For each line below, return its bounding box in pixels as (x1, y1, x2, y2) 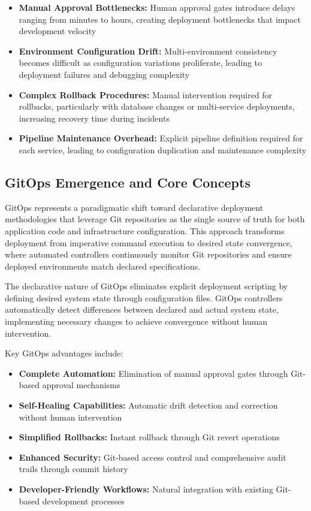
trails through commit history (19, 462, 128, 475)
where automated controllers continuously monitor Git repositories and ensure (5, 248, 292, 261)
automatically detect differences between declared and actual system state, (5, 303, 279, 316)
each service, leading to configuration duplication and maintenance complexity (19, 143, 307, 156)
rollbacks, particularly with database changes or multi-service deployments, (19, 100, 295, 113)
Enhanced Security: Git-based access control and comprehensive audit (19, 450, 286, 463)
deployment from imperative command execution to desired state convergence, (5, 236, 292, 249)
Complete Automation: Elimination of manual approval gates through (19, 367, 288, 379)
